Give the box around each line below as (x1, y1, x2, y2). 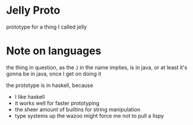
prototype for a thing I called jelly (6, 23, 87, 30)
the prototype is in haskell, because (6, 82, 93, 89)
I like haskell (14, 93, 45, 100)
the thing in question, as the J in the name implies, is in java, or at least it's (6, 64, 188, 71)
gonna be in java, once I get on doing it (6, 70, 102, 77)
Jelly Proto (6, 4, 61, 17)
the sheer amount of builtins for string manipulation (14, 105, 141, 113)
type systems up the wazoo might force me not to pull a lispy (14, 112, 164, 119)
